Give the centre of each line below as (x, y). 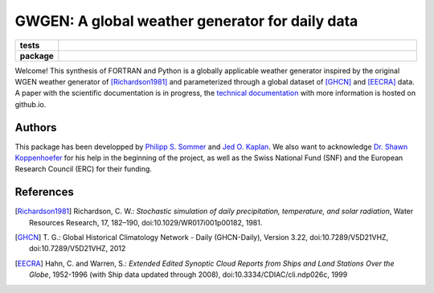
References (44, 192)
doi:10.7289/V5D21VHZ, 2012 (78, 249)
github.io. (31, 104)
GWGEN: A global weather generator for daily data (186, 21)
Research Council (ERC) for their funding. (84, 169)
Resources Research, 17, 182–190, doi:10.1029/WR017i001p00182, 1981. (146, 222)
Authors (36, 128)
